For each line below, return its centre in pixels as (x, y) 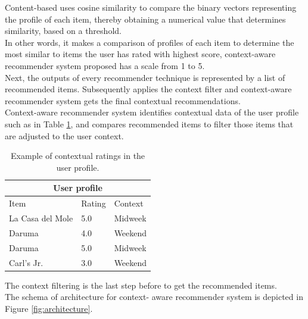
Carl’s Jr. (26, 262)
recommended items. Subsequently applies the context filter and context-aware (148, 89)
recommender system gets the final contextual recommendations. (123, 100)
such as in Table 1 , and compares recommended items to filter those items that (149, 123)
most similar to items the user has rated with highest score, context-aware (140, 54)
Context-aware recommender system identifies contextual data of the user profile (152, 112)
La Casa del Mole (41, 218)
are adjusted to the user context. (64, 135)
